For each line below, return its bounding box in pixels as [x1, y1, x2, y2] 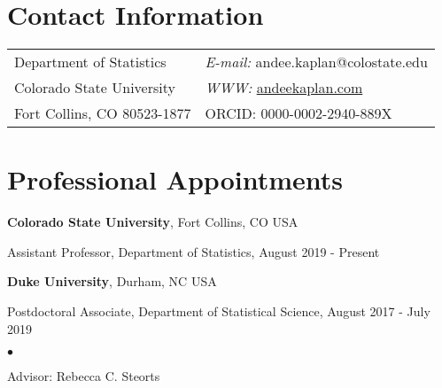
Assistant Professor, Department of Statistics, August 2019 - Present [7, 242, 380, 260]
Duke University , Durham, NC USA [7, 272, 217, 291]
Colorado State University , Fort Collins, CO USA [7, 213, 299, 231]
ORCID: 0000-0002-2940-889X [205, 103, 392, 124]
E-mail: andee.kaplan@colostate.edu [205, 51, 428, 73]
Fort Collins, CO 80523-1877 [14, 103, 191, 124]
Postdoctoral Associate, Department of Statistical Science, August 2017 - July [7, 302, 430, 321]
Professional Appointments [7, 161, 343, 198]
